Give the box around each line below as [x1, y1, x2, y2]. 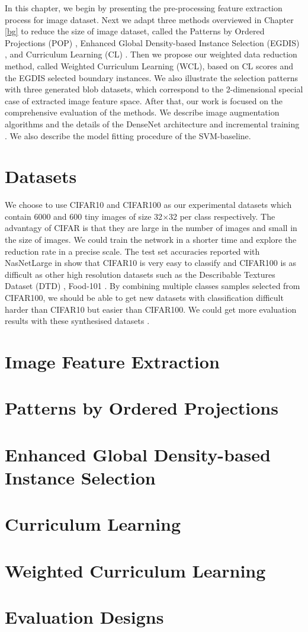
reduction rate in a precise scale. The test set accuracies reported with [5, 245, 260, 257]
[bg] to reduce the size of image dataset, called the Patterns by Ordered [5, 25, 265, 37]
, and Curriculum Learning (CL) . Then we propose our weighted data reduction [5, 48, 297, 60]
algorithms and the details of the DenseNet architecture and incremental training [5, 117, 300, 130]
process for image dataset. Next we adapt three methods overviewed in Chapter [5, 13, 294, 25]
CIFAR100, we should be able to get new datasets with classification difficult [5, 291, 284, 303]
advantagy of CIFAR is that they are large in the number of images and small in [5, 222, 297, 234]
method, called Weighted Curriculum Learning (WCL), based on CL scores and [5, 59, 294, 72]
